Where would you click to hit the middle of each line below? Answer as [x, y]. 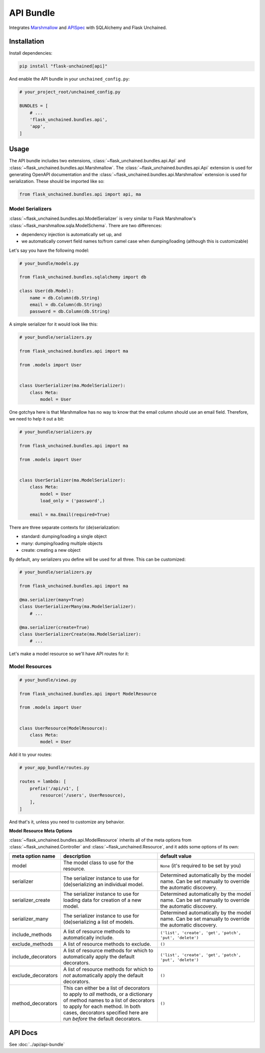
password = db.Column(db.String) [70, 312]
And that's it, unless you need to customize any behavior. [67, 822]
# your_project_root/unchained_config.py [70, 92]
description [77, 856]
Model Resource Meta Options [41, 831]
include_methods [32, 934]
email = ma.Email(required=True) [70, 514]
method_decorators [35, 1003]
